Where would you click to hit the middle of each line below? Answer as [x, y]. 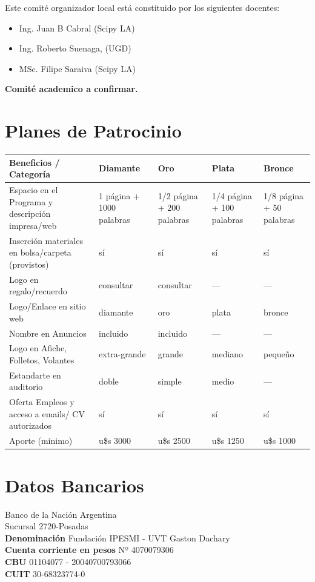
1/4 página [232, 195]
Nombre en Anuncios [48, 333]
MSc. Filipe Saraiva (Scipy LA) [77, 68]
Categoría [30, 174]
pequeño [279, 354]
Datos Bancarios [75, 485]
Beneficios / [35, 162]
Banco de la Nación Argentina [61, 514]
